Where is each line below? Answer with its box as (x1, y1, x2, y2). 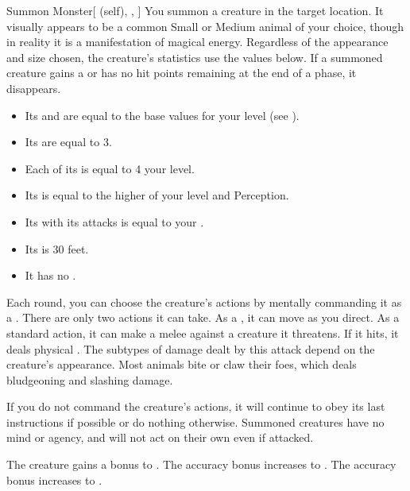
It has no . (25, 267, 76, 284)
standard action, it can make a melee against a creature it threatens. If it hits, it (6, 324, 399, 341)
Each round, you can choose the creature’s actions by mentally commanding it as (6, 293, 402, 310)
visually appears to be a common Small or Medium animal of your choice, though (6, 17, 404, 34)
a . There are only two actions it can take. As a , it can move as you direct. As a (6, 309, 400, 326)
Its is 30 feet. (25, 240, 89, 257)
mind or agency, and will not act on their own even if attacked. (6, 429, 314, 446)
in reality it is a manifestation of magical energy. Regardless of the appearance (6, 33, 389, 50)
